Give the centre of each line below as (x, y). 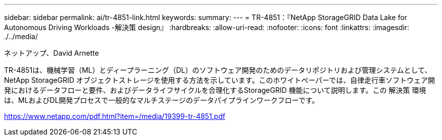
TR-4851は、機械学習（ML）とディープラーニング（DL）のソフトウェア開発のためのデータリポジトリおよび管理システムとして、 (218, 70)
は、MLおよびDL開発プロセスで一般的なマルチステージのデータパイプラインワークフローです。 (162, 100)
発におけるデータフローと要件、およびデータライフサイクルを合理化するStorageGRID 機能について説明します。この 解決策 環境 (215, 90)
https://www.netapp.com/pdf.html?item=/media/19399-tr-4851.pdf (115, 116)
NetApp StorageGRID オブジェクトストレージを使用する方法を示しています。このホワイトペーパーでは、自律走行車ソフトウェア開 (219, 80)
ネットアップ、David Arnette (51, 53)
